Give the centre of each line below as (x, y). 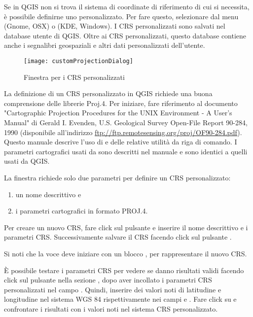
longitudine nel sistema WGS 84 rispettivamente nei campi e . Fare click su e (120, 299)
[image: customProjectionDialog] (78, 61)
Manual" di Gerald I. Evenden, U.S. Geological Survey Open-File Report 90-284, (126, 122)
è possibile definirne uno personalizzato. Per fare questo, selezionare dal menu (121, 16)
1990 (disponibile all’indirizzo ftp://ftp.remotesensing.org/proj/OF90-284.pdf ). (123, 132)
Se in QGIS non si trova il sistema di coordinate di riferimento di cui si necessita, (127, 6)
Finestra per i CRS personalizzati (74, 77)
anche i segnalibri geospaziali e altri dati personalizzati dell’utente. (105, 45)
